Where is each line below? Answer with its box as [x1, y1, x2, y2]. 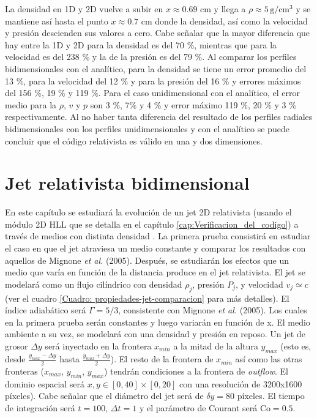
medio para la [5, 98, 57, 111]
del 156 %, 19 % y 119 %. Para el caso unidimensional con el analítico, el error [5, 86, 300, 99]
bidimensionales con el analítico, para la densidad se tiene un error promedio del [5, 62, 307, 75]
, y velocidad [236, 277, 283, 290]
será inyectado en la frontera [45, 339, 152, 352]
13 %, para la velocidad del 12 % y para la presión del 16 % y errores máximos [5, 74, 301, 87]
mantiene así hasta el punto [5, 14, 108, 27]
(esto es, [280, 339, 311, 352]
